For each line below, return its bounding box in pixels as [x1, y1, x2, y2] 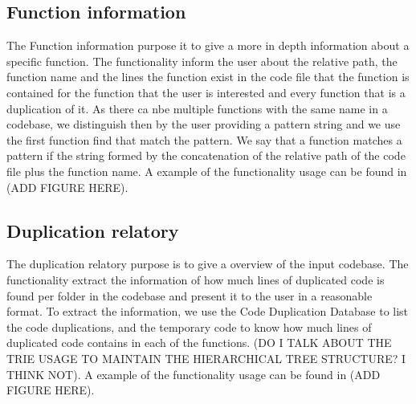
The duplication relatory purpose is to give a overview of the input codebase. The [6, 255, 409, 272]
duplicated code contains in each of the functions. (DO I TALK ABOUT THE [6, 334, 392, 351]
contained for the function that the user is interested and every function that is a [6, 84, 406, 100]
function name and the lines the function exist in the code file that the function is [6, 68, 410, 85]
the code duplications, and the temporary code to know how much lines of [6, 318, 372, 335]
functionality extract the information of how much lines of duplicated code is [6, 271, 385, 288]
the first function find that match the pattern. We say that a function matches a [6, 131, 402, 148]
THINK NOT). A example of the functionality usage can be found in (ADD [6, 365, 381, 382]
